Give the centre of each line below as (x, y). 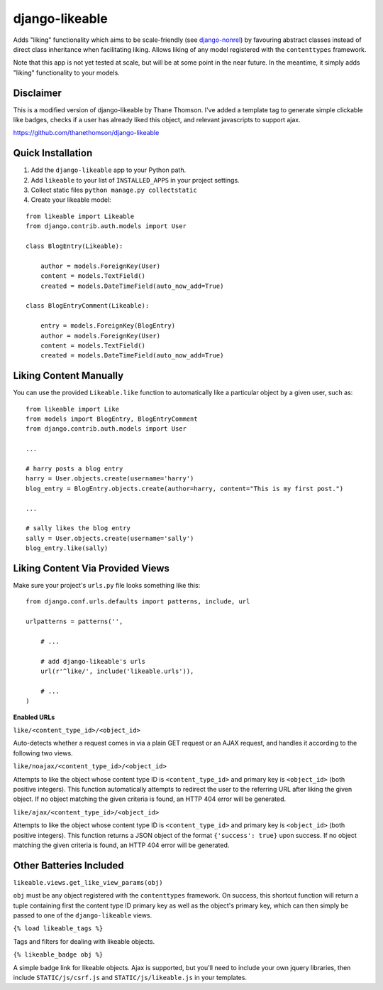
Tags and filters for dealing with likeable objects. (84, 941)
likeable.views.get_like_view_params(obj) (88, 882)
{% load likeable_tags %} (58, 929)
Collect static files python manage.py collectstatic (114, 190)
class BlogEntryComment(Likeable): (88, 306)
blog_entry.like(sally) (67, 548)
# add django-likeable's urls (93, 661)
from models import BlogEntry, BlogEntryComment (112, 419)
